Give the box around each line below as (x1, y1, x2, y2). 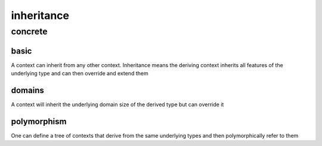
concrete (11, 26, 48, 37)
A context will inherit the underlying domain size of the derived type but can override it (11, 101, 224, 108)
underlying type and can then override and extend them (11, 70, 148, 77)
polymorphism (11, 116, 67, 126)
